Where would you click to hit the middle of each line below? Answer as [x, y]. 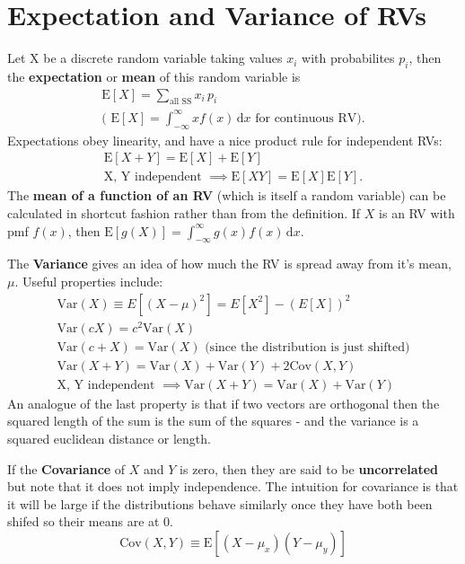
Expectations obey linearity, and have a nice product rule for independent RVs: [225, 140]
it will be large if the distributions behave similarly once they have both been [220, 503]
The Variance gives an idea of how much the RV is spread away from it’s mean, [229, 264]
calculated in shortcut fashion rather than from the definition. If [184, 212]
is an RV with [417, 212]
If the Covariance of [66, 468]
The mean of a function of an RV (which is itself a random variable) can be [227, 195]
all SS [180, 102]
